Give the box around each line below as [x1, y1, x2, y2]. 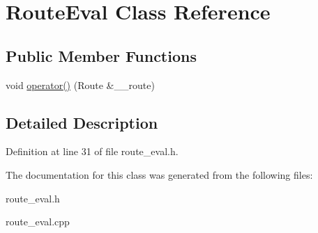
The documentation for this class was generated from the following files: [6, 167, 313, 182]
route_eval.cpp [6, 214, 70, 229]
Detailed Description [6, 111, 158, 133]
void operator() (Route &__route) [6, 77, 155, 92]
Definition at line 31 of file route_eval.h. [6, 144, 179, 159]
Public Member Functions [6, 45, 197, 66]
